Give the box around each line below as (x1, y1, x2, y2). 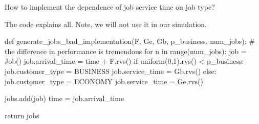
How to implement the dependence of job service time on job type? (5, 2, 215, 12)
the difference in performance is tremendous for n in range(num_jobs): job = (5, 45, 247, 56)
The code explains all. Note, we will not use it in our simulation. (5, 18, 207, 29)
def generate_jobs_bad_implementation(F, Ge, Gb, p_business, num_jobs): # (5, 36, 255, 46)
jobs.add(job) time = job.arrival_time (5, 93, 124, 104)
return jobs (5, 110, 39, 120)
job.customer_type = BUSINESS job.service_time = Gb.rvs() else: (5, 65, 217, 76)
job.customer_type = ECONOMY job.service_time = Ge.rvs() (5, 76, 203, 86)
